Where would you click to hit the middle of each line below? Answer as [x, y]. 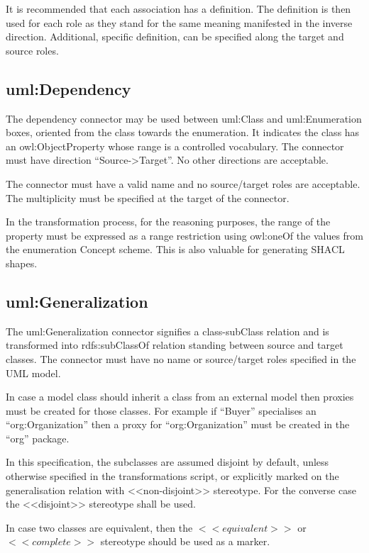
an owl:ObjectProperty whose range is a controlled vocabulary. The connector [175, 146]
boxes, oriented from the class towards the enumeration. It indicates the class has [183, 132]
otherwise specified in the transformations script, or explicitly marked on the [172, 476]
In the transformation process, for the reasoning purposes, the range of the [168, 222]
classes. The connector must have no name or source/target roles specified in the [181, 358]
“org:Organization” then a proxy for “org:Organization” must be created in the [178, 424]
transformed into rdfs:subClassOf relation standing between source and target [175, 345]
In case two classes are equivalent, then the [99, 527]
